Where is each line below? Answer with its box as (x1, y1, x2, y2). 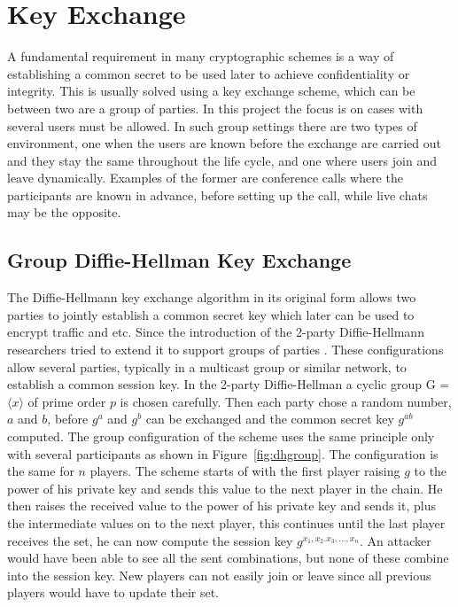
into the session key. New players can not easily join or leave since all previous (7, 565, 431, 584)
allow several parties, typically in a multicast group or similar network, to (7, 357, 407, 376)
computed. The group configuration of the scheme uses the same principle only (7, 427, 435, 446)
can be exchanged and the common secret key (145, 409, 394, 428)
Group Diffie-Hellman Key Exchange (7, 246, 352, 274)
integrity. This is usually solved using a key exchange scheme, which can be (7, 82, 415, 100)
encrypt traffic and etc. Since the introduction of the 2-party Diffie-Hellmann (7, 323, 424, 341)
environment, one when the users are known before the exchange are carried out (7, 134, 442, 152)
